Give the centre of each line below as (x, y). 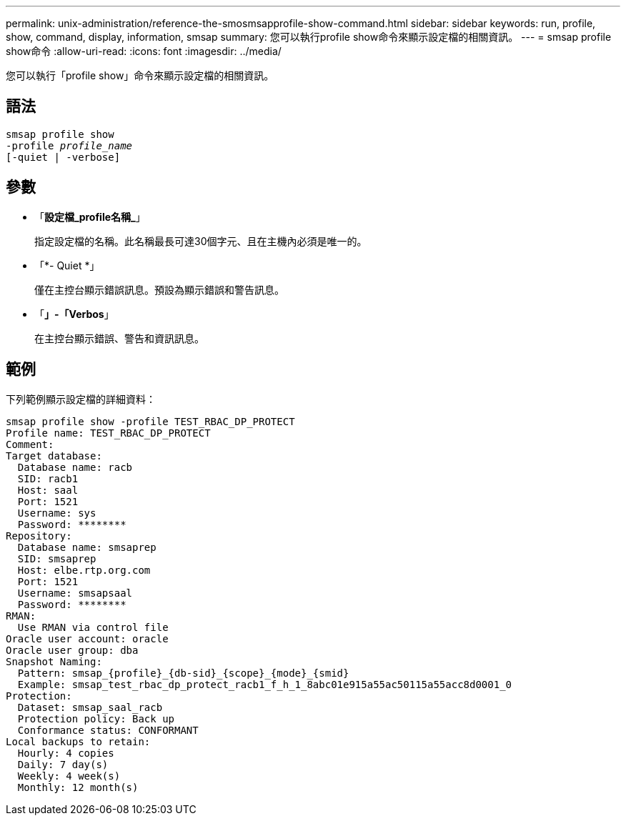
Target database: (54, 456)
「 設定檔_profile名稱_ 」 (90, 217)
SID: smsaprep (57, 558)
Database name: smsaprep (87, 547)
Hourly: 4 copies (66, 753)
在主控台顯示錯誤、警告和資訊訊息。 (119, 338)
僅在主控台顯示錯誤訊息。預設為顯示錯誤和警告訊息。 (159, 289)
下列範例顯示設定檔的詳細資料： (81, 399)
